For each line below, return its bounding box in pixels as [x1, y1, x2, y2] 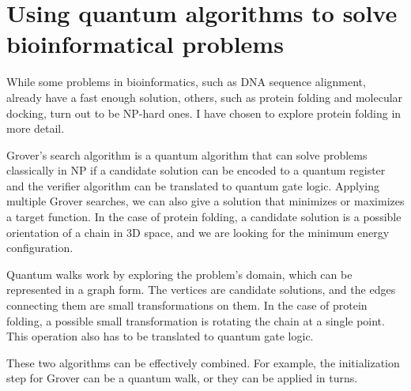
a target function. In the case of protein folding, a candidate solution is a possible [6, 209, 402, 225]
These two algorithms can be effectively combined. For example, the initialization [6, 354, 400, 370]
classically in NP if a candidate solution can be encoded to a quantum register [6, 162, 386, 179]
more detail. [6, 120, 65, 137]
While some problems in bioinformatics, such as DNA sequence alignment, [6, 73, 366, 90]
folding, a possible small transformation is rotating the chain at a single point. [6, 312, 385, 329]
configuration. [6, 239, 74, 256]
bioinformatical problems [6, 28, 284, 60]
